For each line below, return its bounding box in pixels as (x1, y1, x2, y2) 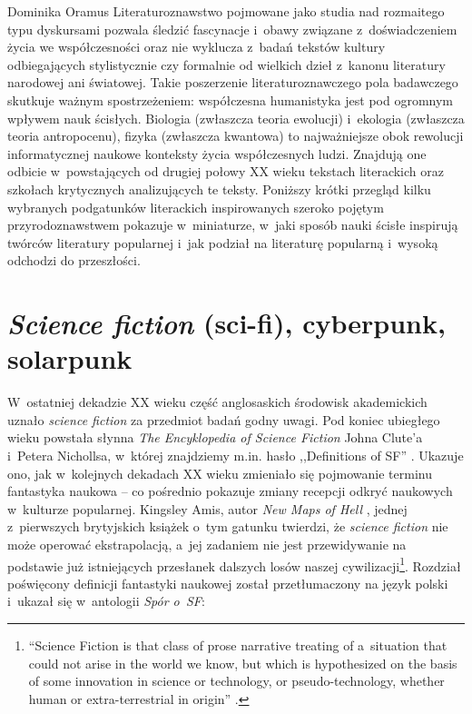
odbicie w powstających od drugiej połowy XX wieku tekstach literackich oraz (7, 162, 444, 181)
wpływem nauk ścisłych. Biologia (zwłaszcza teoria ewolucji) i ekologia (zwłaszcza (7, 108, 465, 127)
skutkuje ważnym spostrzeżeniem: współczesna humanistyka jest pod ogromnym (7, 90, 454, 109)
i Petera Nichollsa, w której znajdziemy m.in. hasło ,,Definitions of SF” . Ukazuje (7, 446, 464, 464)
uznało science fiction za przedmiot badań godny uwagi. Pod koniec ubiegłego (7, 410, 440, 429)
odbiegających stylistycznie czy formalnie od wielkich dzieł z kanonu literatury (7, 55, 446, 74)
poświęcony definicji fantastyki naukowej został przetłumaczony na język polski (7, 573, 448, 592)
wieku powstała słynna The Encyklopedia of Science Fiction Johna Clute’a (7, 428, 423, 447)
